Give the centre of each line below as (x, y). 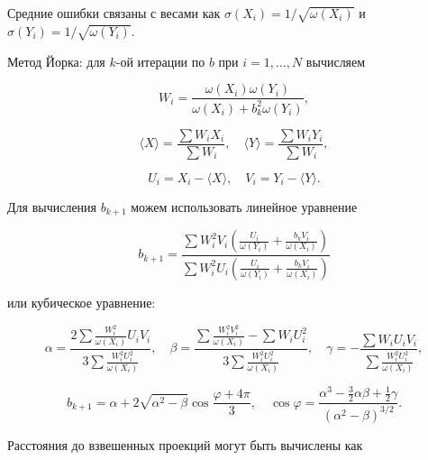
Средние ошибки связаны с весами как (114, 13)
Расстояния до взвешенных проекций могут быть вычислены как (185, 445)
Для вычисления (52, 206)
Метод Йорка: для (56, 61)
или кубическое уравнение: (82, 302)
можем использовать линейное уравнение (244, 206)
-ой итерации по (160, 61)
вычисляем (336, 61)
